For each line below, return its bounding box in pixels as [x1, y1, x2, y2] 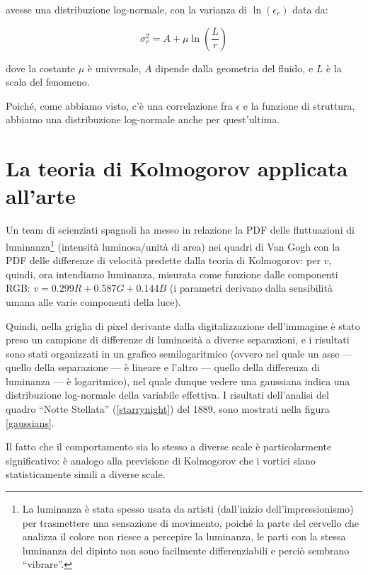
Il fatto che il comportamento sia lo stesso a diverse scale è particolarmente [6, 439, 332, 454]
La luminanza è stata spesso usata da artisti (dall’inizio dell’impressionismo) [22, 501, 354, 516]
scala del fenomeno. [6, 74, 90, 89]
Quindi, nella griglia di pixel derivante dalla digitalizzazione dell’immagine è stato [6, 318, 360, 333]
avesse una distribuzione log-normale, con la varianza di [6, 2, 248, 16]
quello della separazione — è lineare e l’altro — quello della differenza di [6, 360, 320, 375]
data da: [292, 2, 328, 16]
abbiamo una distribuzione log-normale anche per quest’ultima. [6, 112, 280, 127]
